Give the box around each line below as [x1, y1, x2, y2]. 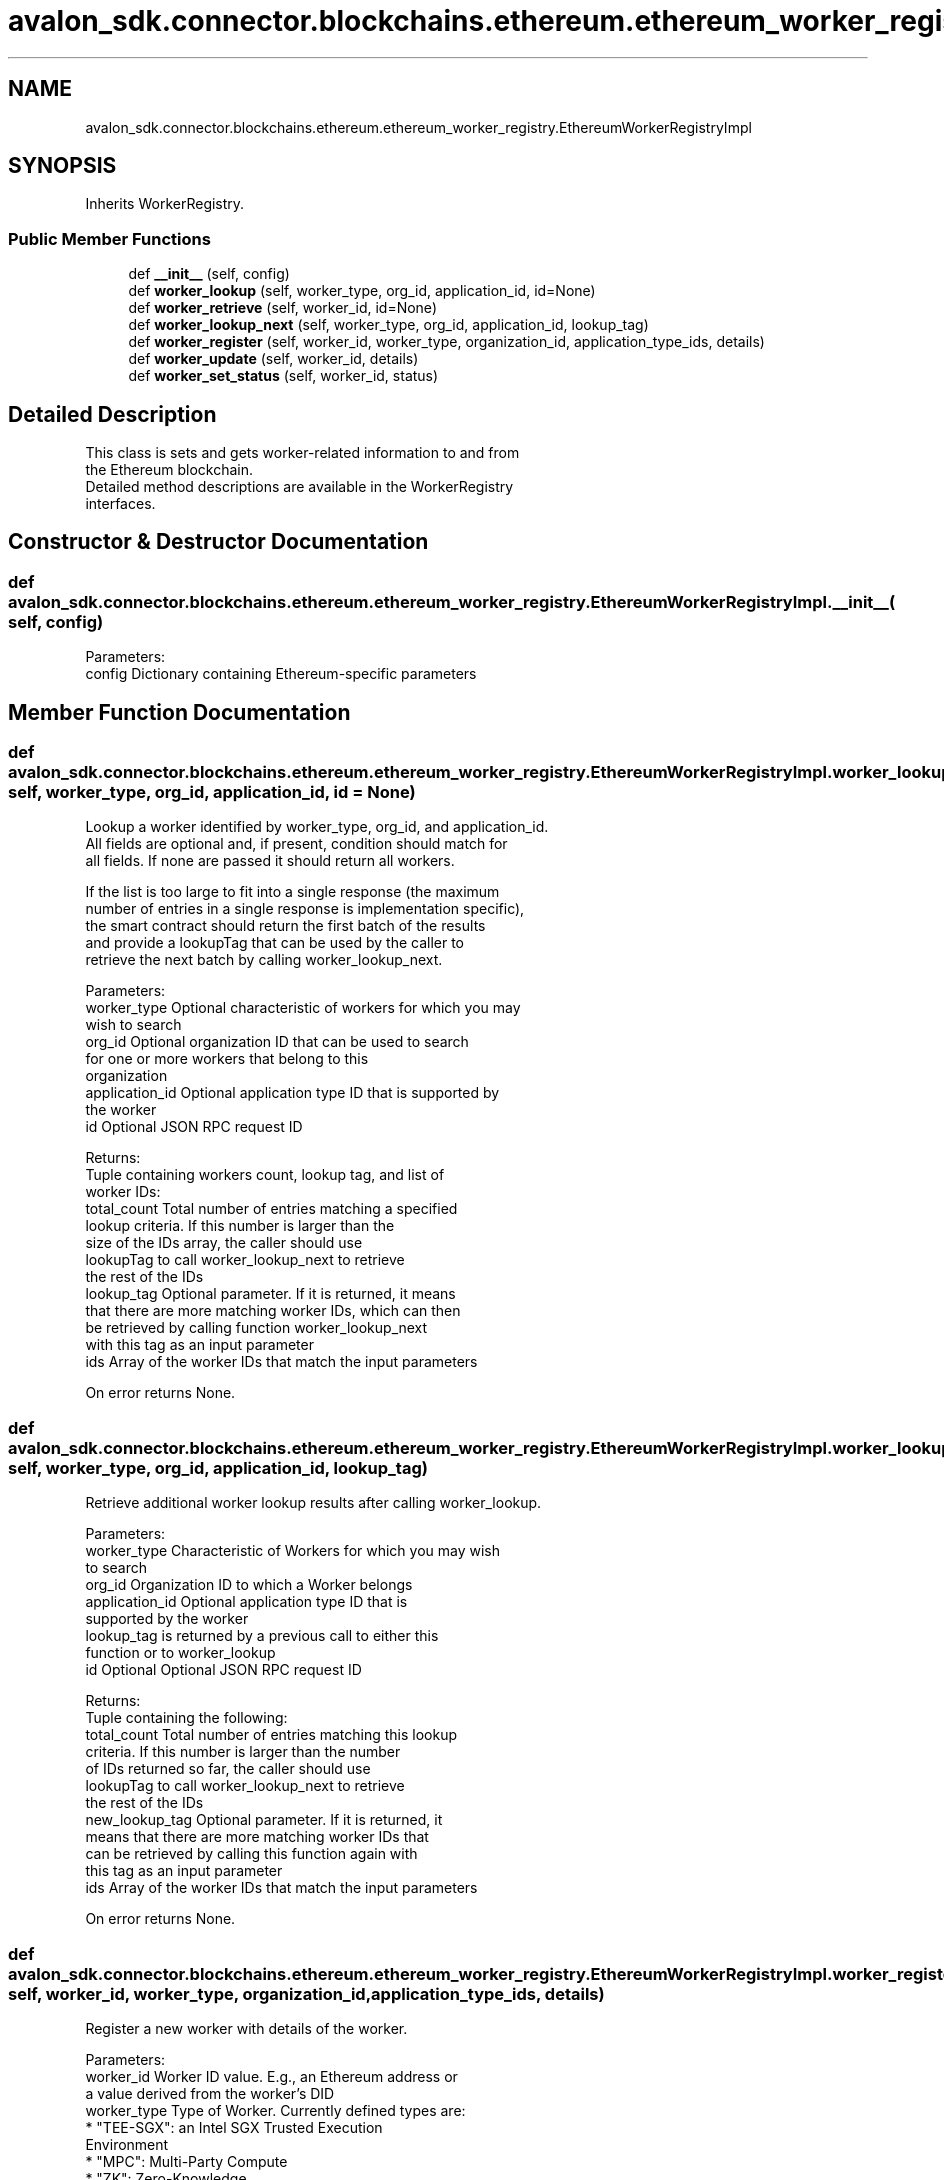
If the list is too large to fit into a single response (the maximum [85, 883, 500, 901]
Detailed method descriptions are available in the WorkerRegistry [85, 478, 514, 496]
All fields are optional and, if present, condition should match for [85, 835, 508, 853]
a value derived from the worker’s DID [85, 2084, 335, 2102]
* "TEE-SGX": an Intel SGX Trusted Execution [85, 2118, 383, 2136]
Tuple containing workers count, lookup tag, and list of [85, 1166, 445, 1184]
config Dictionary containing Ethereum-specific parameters [85, 665, 477, 683]
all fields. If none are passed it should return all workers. [85, 852, 455, 870]
